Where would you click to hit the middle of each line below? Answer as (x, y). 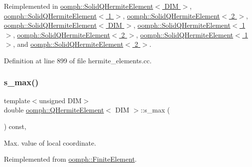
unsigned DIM (60, 100)
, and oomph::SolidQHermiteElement (68, 44)
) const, (15, 126)
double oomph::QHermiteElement (54, 110)
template (17, 100)
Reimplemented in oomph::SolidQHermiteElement (79, 6)
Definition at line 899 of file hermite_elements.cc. (78, 60)
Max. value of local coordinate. (50, 142)
